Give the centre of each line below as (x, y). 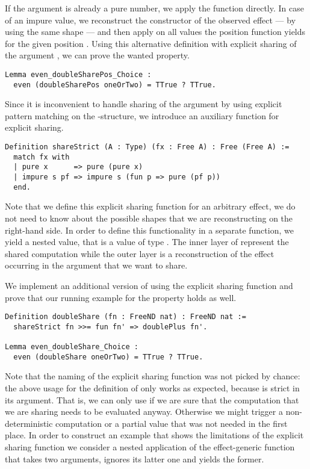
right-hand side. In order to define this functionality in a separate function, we (149, 230)
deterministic (29, 423)
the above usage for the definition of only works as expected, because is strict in (152, 387)
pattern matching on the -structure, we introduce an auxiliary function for (142, 115)
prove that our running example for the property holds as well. (121, 297)
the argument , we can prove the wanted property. (97, 55)
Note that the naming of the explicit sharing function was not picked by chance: (153, 376)
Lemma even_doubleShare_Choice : (72, 347)
